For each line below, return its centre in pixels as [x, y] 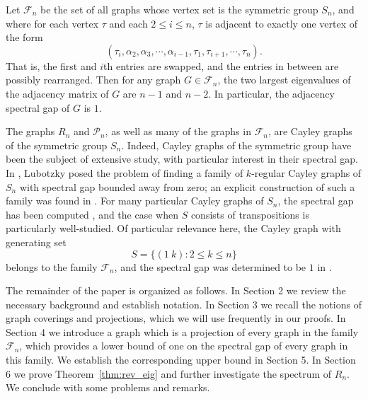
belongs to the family [52, 266]
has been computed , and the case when [92, 214]
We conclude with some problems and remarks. [108, 387]
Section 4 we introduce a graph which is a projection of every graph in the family [182, 331]
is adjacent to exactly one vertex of [282, 23]
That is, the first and [51, 65]
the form [24, 37]
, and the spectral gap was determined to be [210, 266]
